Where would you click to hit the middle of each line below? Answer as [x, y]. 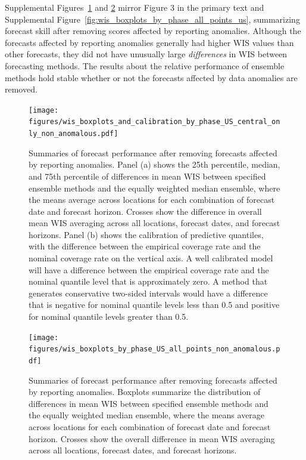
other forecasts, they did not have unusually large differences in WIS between [146, 54]
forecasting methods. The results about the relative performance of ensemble [145, 65]
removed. [21, 89]
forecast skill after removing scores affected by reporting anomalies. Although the [153, 31]
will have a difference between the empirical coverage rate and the [149, 269]
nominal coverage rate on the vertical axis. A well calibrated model [151, 258]
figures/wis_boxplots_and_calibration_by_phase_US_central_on [154, 122]
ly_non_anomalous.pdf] [74, 134]
